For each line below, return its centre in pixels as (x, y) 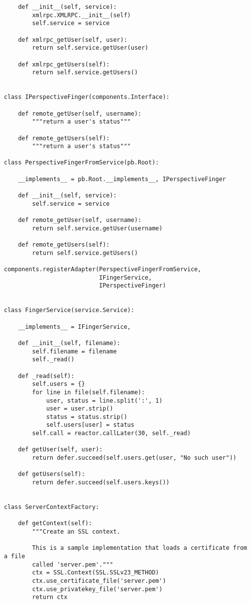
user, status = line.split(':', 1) (104, 400)
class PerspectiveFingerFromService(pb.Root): (81, 163)
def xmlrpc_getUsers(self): (64, 64)
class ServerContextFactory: (52, 507)
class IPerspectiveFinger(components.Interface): (87, 97)
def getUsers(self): (51, 474)
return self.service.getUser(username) (97, 228)
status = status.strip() (87, 417)
